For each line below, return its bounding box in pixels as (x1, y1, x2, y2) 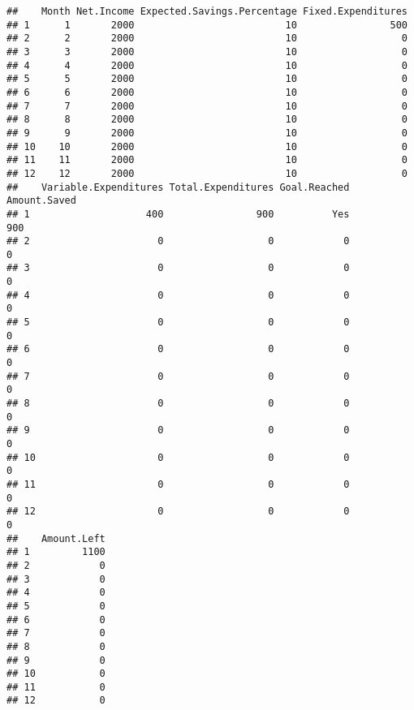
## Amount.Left (6, 532, 106, 544)
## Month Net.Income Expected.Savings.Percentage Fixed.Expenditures (6, 6, 408, 17)
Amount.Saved (6, 195, 76, 207)
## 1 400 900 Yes (6, 208, 350, 220)
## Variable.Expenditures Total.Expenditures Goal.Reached (6, 181, 350, 193)
